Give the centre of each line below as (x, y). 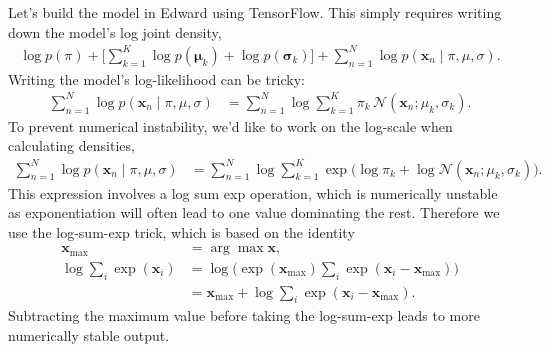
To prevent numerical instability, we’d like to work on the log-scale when (230, 125)
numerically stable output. (89, 335)
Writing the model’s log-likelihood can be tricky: (156, 78)
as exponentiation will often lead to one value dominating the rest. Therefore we (254, 212)
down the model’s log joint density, (115, 31)
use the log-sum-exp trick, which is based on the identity (181, 231)
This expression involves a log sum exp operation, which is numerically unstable (253, 192)
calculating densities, (71, 145)
